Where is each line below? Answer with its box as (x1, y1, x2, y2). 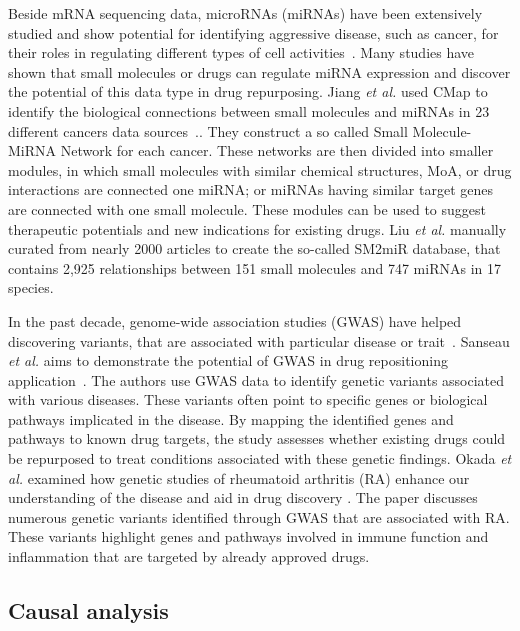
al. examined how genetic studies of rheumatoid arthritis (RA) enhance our (8, 467, 470, 488)
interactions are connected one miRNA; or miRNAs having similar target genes (8, 179, 494, 200)
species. (8, 277, 54, 298)
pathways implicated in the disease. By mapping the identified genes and (8, 408, 454, 429)
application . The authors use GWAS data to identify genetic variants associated (8, 369, 505, 390)
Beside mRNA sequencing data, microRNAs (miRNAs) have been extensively (8, 3, 483, 23)
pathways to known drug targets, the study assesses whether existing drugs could (8, 428, 506, 449)
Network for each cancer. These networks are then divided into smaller (60, 140, 494, 161)
